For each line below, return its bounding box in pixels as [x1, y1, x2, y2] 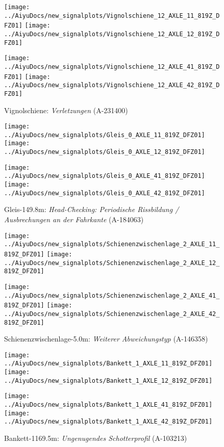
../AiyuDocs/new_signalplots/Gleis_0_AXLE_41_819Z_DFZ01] [4, 172, 205, 180]
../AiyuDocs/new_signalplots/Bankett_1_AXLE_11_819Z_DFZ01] [4, 360, 213, 367]
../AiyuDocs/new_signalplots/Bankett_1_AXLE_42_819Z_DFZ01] [4, 418, 213, 426]
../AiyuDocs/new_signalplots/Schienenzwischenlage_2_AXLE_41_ [4, 292, 220, 299]
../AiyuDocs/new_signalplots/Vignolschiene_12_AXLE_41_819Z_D [4, 63, 220, 70]
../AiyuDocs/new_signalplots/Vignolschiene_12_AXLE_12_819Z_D [4, 30, 220, 38]
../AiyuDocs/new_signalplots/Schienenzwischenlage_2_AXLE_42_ [4, 310, 220, 318]
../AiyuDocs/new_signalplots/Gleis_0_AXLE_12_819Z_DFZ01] [4, 148, 205, 156]
